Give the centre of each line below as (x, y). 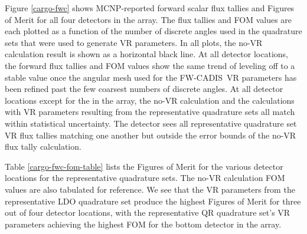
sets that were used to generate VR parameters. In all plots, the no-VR (134, 42)
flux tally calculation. (43, 146)
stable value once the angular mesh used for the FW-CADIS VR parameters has (151, 77)
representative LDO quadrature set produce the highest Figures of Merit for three (153, 201)
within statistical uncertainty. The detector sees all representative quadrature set (151, 123)
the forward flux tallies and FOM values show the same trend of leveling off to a (150, 65)
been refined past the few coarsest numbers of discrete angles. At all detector (144, 89)
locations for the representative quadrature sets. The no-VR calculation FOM (145, 178)
